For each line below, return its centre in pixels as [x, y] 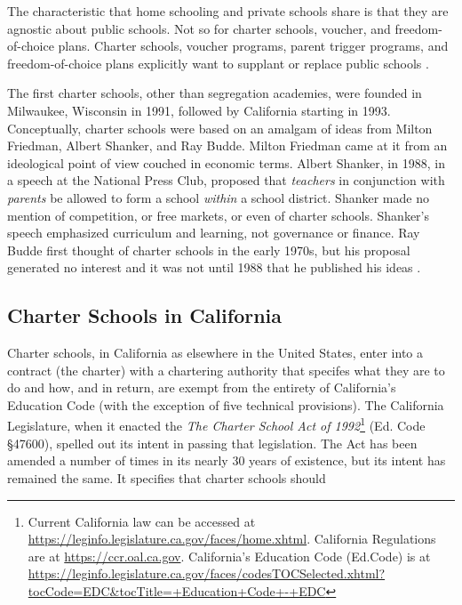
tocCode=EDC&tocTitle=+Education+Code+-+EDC [177, 590]
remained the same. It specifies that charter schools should [167, 477]
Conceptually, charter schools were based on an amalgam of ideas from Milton [220, 128]
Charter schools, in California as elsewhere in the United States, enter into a [215, 353]
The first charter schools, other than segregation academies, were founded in [215, 93]
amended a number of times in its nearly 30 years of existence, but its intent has [227, 460]
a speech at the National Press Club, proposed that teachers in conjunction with [226, 180]
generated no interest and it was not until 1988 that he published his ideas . [214, 267]
